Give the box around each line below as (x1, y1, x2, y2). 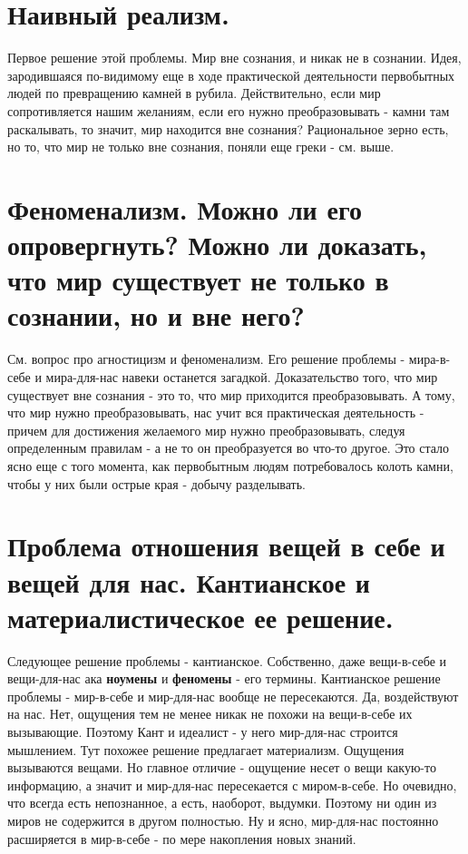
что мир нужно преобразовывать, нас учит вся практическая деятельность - (7, 403, 424, 422)
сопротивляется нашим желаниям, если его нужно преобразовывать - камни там (7, 101, 450, 120)
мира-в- (408, 349, 451, 368)
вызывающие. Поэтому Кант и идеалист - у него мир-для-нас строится (7, 722, 398, 741)
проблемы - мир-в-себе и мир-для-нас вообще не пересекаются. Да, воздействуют (7, 686, 459, 705)
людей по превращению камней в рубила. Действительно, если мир (7, 83, 381, 103)
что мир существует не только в (7, 261, 389, 299)
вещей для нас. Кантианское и (7, 563, 370, 600)
